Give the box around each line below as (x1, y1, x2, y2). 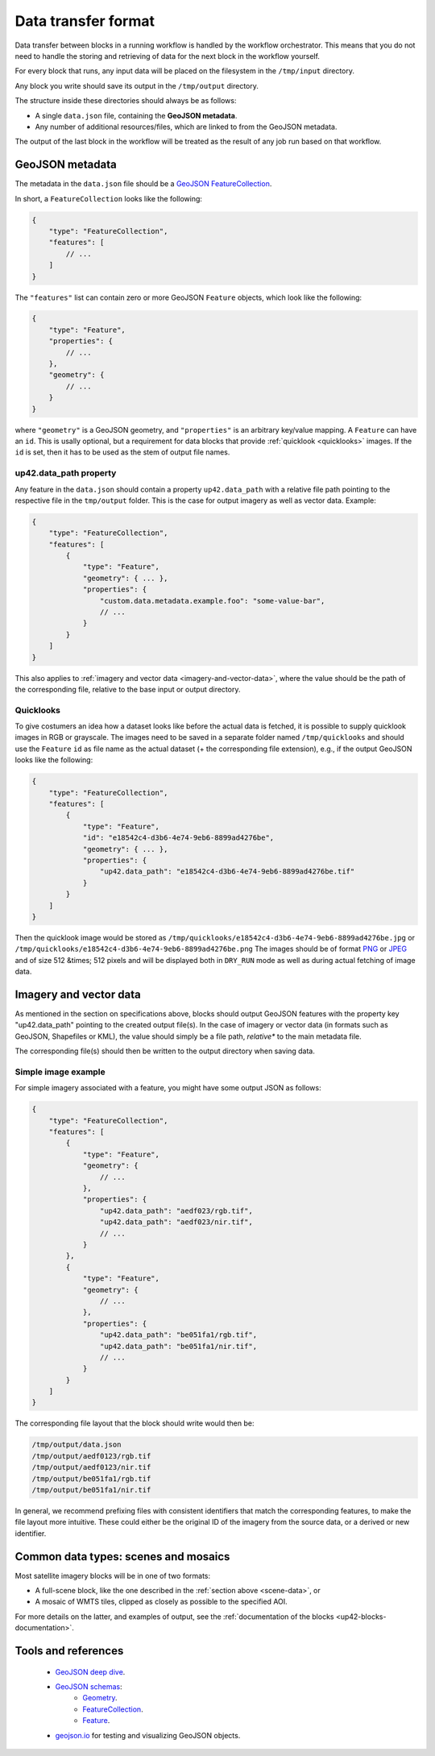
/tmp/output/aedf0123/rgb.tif (31, 1451, 151, 1460)
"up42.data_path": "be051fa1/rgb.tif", (99, 1330, 258, 1339)
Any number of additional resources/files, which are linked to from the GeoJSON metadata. (35, 122, 338, 131)
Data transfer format (14, 12, 155, 30)
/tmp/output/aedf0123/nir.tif (31, 1463, 151, 1472)
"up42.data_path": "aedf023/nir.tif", (99, 1218, 253, 1227)
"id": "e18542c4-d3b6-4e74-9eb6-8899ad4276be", (82, 833, 275, 842)
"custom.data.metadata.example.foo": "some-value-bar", (99, 596, 325, 605)
